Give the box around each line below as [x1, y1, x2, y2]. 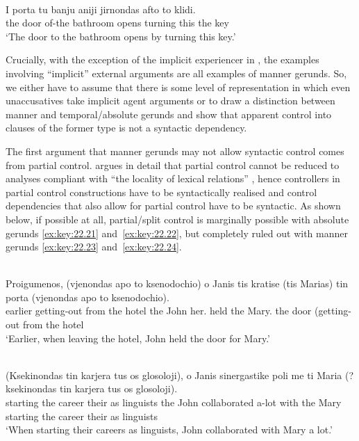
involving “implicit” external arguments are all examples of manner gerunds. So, [6, 65, 347, 80]
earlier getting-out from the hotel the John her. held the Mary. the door [6, 303, 312, 318]
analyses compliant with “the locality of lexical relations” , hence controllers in [6, 171, 340, 186]
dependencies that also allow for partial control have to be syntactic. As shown [6, 198, 341, 213]
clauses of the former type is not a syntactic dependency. [6, 120, 247, 135]
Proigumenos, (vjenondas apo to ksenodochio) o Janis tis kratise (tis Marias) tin [6, 276, 349, 291]
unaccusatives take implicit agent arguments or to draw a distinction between [6, 93, 335, 108]
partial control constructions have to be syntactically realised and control [6, 184, 317, 199]
